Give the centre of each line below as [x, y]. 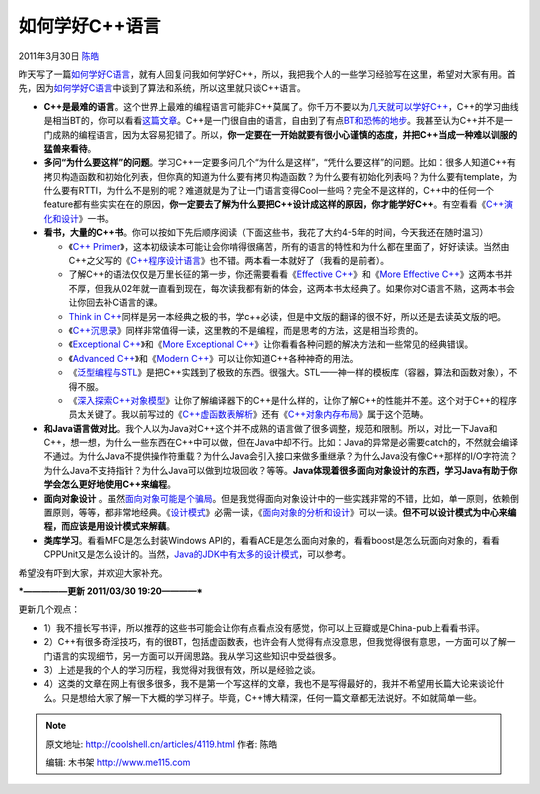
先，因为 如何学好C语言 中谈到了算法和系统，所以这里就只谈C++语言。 [162, 88]
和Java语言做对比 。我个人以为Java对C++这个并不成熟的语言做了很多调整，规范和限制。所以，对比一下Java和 [270, 428]
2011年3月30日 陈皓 [59, 56]
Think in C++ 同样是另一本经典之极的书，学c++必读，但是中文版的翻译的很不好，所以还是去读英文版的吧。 [287, 316]
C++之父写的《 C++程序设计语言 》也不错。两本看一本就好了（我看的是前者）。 [229, 261]
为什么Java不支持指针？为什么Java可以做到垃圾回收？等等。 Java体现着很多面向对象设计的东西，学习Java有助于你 [280, 470]
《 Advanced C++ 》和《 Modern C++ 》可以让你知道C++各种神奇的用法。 [213, 358]
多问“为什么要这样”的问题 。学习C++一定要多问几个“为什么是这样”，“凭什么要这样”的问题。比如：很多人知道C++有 [280, 162]
